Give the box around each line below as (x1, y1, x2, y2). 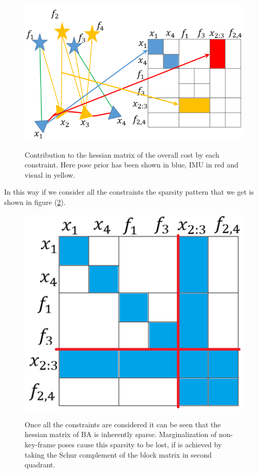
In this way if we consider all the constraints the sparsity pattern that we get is (4, 186, 254, 197)
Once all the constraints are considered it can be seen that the (25, 419, 221, 429)
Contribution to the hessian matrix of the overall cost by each (25, 149, 219, 160)
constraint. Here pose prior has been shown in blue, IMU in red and (25, 159, 238, 170)
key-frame (25, 439, 56, 450)
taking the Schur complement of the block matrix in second (25, 449, 212, 460)
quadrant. (25, 459, 56, 470)
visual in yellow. (25, 169, 76, 180)
